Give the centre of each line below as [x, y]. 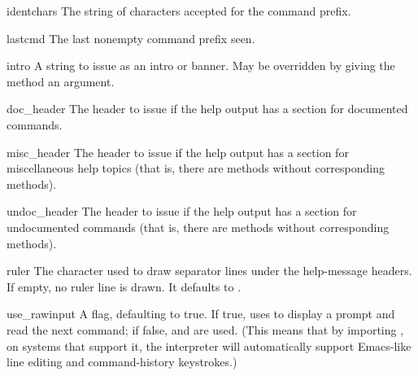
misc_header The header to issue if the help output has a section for [178, 152]
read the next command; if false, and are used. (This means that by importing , [205, 329]
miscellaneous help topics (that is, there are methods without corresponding [196, 168]
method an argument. [61, 81]
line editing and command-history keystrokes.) [122, 362]
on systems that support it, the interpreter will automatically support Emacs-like [209, 345]
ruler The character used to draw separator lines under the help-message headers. [209, 271]
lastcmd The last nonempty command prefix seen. [131, 38]
